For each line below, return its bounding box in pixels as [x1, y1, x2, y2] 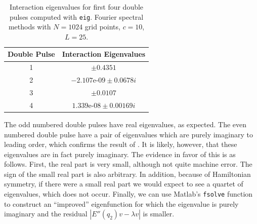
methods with [8, 21, 51, 32]
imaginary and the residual [4, 208, 88, 219]
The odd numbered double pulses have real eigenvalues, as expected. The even [4, 119, 247, 129]
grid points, [84, 21, 120, 32]
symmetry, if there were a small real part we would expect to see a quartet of [4, 178, 243, 189]
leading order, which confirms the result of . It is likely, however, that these [4, 139, 237, 150]
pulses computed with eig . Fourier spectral [9, 11, 144, 22]
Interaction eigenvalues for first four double [10, 2, 144, 12]
